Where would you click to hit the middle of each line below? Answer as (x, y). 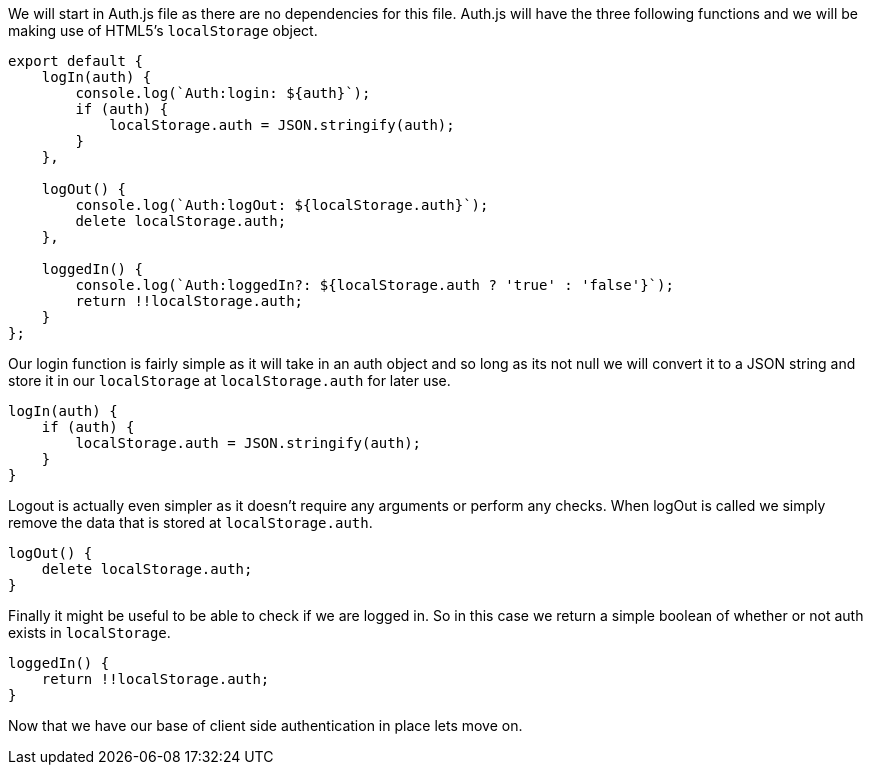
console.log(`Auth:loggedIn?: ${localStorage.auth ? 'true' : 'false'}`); (374, 285)
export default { (75, 61)
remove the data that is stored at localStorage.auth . (190, 522)
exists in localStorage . (89, 632)
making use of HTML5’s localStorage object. (163, 30)
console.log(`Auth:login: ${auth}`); (223, 93)
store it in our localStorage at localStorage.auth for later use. (229, 380)
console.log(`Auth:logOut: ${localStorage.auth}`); (282, 205)
